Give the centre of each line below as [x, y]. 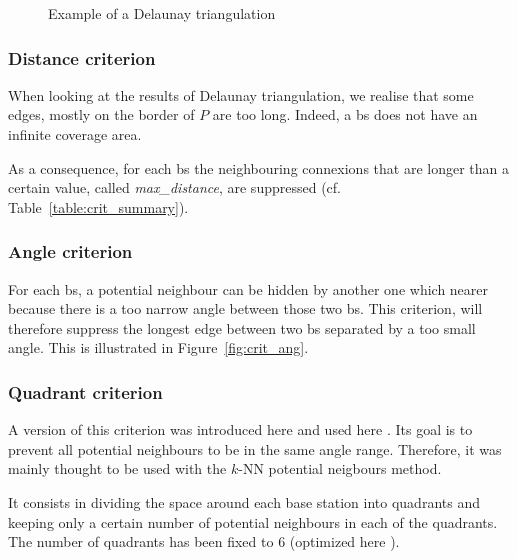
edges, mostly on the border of [101, 114]
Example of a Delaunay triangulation [162, 13]
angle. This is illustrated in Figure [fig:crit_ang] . [158, 347]
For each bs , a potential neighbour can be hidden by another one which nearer [248, 288]
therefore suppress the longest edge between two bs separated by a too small [242, 327]
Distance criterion [82, 57]
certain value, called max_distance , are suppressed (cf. [174, 187]
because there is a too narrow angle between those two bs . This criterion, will [245, 308]
